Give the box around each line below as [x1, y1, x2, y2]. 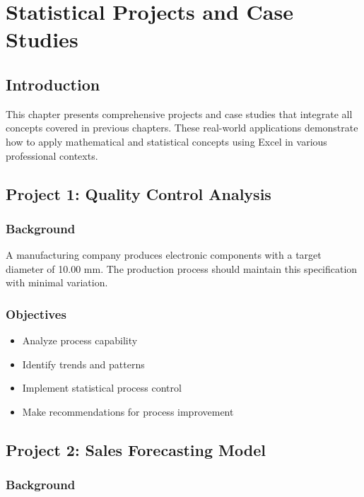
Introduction [6, 73, 100, 95]
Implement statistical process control [22, 380, 182, 395]
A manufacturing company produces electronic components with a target [6, 247, 322, 262]
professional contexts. [6, 148, 98, 163]
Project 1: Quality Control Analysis [6, 182, 271, 204]
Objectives [6, 305, 66, 322]
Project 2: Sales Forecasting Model [6, 438, 266, 460]
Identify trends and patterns [22, 356, 145, 371]
